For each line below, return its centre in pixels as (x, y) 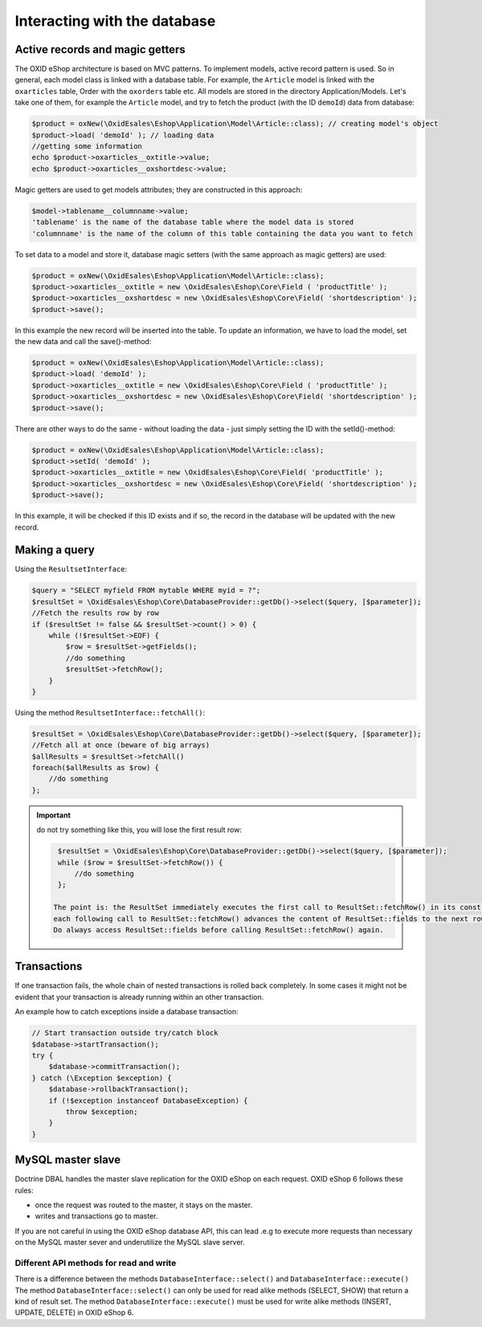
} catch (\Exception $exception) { (102, 1078)
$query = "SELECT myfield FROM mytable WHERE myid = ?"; (146, 590)
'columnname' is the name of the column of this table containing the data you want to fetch (223, 233)
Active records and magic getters (100, 49)
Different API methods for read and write (96, 1263)
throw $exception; (102, 1112)
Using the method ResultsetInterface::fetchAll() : (110, 712)
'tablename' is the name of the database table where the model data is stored (193, 222)
